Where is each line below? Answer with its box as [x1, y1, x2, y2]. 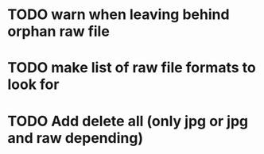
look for [7, 75, 60, 94]
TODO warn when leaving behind [7, 6, 230, 24]
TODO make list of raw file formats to [7, 59, 256, 77]
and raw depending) [7, 129, 144, 147]
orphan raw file [7, 22, 111, 40]
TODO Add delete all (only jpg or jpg [7, 112, 249, 130]
